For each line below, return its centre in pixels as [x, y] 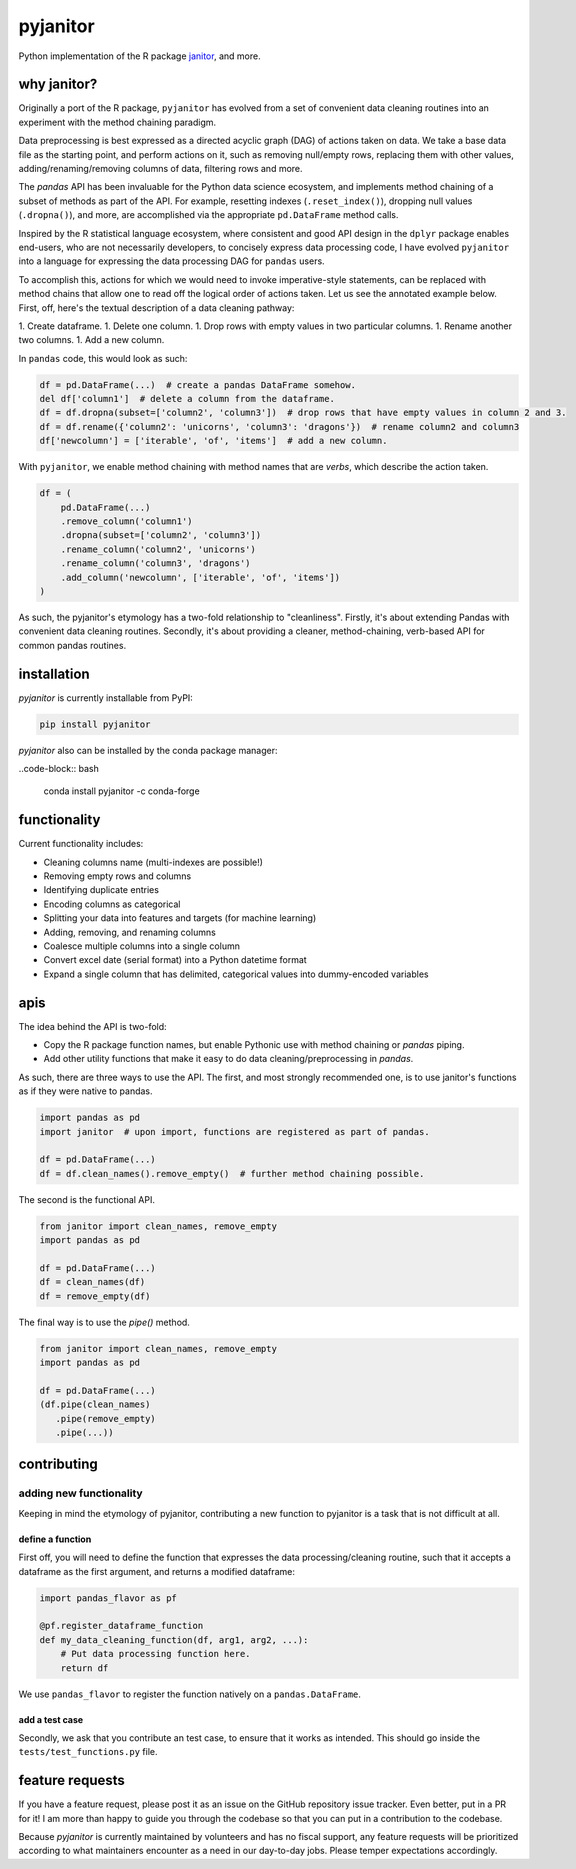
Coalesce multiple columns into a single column [141, 946]
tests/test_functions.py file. [88, 1752]
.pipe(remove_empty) [106, 1418]
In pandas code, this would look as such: [103, 358]
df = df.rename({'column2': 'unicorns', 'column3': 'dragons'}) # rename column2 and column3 [279, 426]
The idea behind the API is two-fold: [92, 1026]
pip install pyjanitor [95, 724]
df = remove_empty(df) [95, 1296]
